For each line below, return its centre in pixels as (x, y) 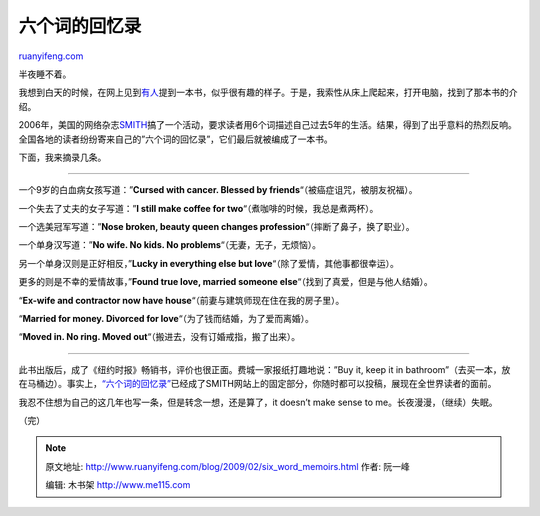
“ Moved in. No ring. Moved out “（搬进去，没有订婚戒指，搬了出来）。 (159, 337)
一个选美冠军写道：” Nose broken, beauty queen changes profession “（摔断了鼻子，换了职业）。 (216, 227)
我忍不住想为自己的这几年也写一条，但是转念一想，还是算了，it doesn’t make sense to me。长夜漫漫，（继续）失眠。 (258, 402)
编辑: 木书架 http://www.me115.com (118, 485)
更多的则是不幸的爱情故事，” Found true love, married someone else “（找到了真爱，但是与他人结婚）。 (226, 282)
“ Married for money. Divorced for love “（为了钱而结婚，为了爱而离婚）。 (166, 319)
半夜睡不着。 (45, 74)
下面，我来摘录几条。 (62, 157)
